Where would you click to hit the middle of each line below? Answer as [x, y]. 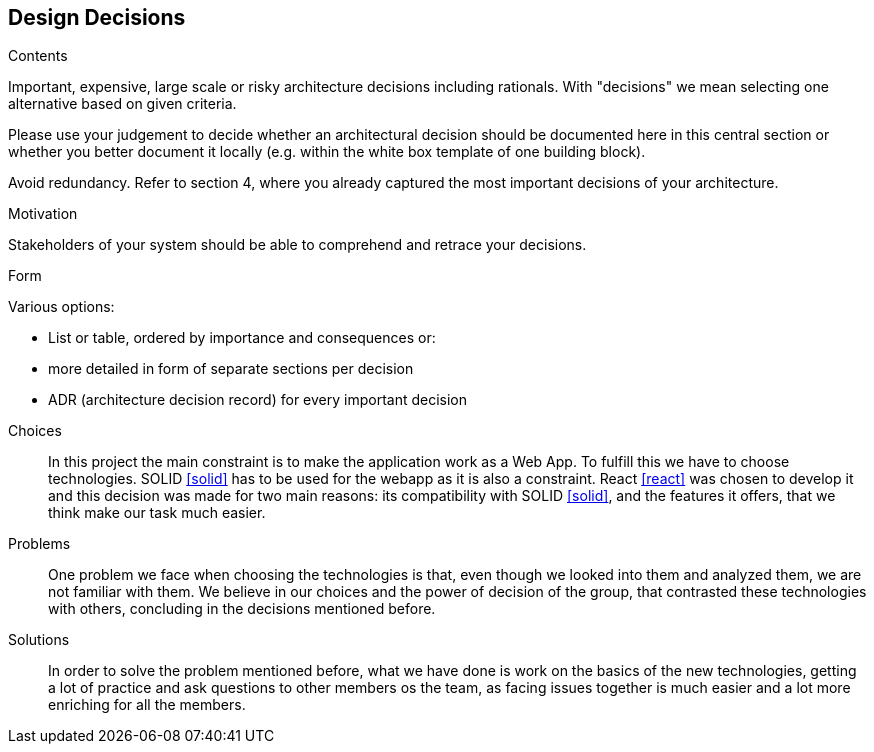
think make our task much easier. [157, 513]
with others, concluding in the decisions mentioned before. [242, 609]
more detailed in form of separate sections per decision [231, 369]
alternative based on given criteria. [122, 104]
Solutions [39, 640]
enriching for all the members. [147, 705]
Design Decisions [97, 17]
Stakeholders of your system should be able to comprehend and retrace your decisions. [297, 245]
